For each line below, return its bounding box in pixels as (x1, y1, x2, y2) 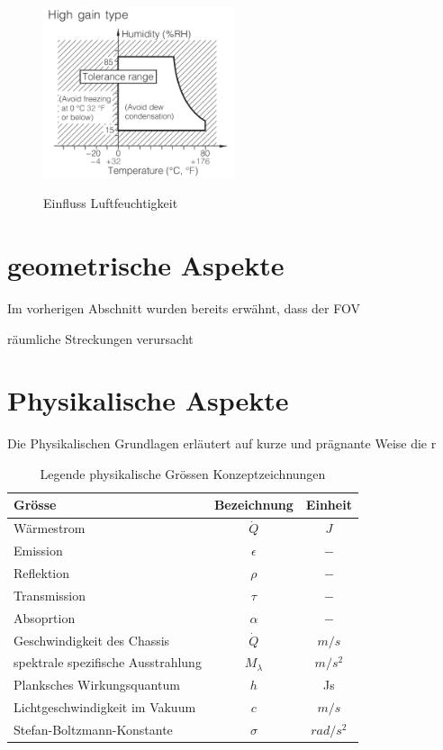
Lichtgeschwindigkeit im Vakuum (14, 698, 196, 717)
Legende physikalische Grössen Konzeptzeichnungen (40, 464, 326, 483)
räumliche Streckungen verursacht (7, 329, 194, 348)
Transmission (14, 585, 86, 604)
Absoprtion (14, 608, 76, 627)
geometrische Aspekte (7, 247, 285, 284)
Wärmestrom (14, 519, 86, 538)
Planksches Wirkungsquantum (14, 675, 180, 694)
